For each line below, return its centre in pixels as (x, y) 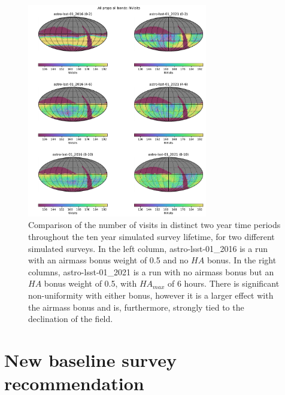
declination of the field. (71, 319)
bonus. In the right (242, 260)
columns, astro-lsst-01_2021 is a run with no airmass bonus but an (151, 271)
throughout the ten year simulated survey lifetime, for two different (151, 236)
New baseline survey (90, 359)
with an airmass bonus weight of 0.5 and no (108, 260)
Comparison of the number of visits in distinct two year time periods (154, 225)
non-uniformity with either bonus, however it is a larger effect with (151, 295)
